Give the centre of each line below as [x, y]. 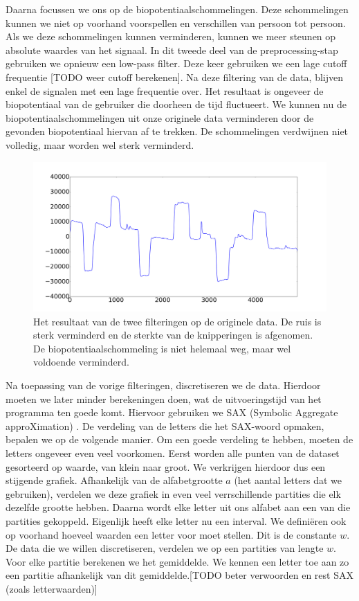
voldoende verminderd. [81, 362]
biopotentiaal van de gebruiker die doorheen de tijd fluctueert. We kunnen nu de [176, 104]
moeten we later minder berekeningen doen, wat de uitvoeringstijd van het [164, 398]
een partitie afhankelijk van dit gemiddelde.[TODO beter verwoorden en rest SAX [179, 575]
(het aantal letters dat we [288, 480]
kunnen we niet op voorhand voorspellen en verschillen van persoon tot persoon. [176, 23]
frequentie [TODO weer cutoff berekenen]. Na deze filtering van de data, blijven [175, 77]
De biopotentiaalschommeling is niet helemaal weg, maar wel [162, 348]
